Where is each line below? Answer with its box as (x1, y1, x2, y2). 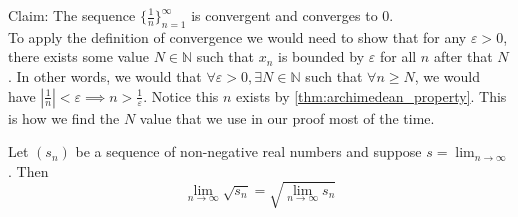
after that (433, 46, 493, 67)
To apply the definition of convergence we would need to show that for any (8, 26, 467, 47)
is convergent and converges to (191, 5, 378, 25)
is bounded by (278, 46, 365, 67)
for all (379, 46, 417, 67)
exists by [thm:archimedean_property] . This (236, 85, 507, 106)
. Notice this (143, 85, 219, 106)
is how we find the (8, 107, 120, 128)
